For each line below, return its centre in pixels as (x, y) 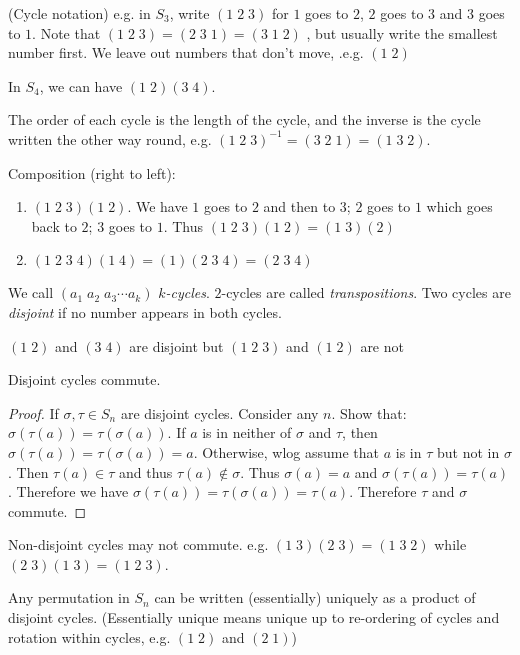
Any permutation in (69, 597)
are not (382, 345)
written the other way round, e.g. (110, 138)
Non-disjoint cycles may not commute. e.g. (138, 544)
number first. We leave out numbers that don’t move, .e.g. (186, 52)
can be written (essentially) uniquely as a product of (315, 597)
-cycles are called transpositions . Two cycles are (366, 292)
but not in (468, 451)
